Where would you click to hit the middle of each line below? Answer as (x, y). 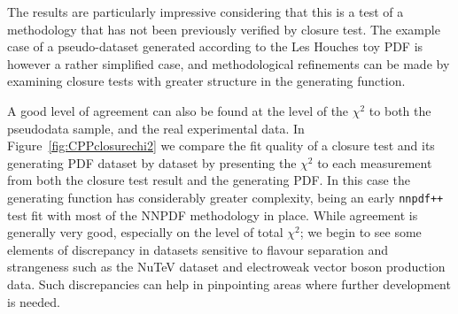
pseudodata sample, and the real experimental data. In (156, 128)
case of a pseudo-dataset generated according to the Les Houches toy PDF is (215, 46)
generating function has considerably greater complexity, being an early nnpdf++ (225, 197)
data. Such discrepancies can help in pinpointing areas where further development (229, 283)
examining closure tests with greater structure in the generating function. (206, 81)
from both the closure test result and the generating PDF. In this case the (209, 180)
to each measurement (375, 162)
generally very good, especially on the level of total (145, 232)
